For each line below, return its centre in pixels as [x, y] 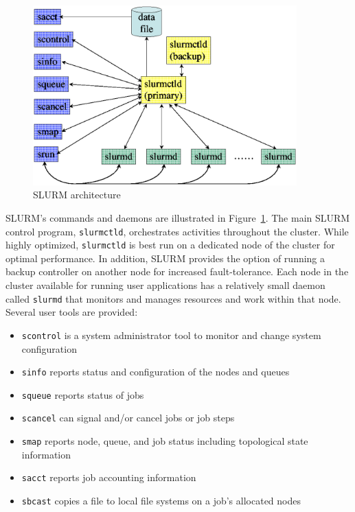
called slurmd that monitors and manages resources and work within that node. [173, 298]
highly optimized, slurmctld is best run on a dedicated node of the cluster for [170, 245]
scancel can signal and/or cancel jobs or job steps [128, 418]
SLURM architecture [77, 195]
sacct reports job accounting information [109, 477]
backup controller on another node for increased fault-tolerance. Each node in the [177, 271]
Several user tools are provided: [72, 312]
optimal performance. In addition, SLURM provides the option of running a [165, 258]
